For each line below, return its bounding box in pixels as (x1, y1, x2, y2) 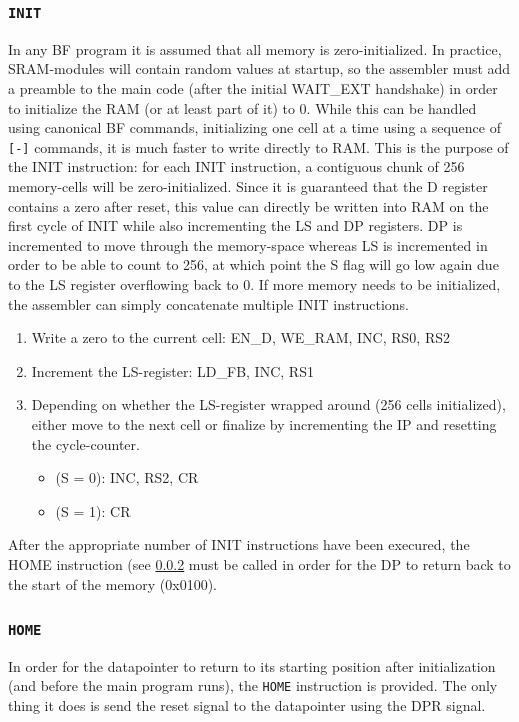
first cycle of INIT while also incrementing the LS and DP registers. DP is (8, 215, 463, 236)
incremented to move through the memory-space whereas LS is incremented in (8, 234, 488, 255)
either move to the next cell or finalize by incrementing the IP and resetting (31, 413, 497, 434)
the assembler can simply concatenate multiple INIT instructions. (8, 293, 409, 314)
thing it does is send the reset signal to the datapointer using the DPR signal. (8, 695, 486, 716)
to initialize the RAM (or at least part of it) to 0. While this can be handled (8, 97, 477, 118)
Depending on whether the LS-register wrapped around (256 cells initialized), (31, 394, 506, 415)
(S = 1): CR (55, 500, 131, 521)
